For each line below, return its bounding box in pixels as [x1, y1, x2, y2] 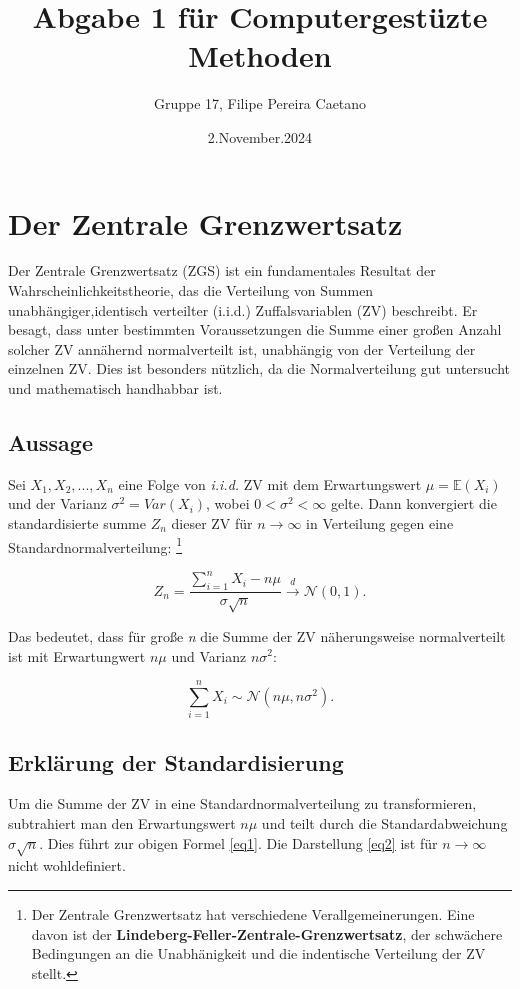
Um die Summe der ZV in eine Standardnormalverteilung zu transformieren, [8, 793, 477, 814]
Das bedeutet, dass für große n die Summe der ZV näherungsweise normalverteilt [8, 625, 506, 646]
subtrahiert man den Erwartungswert [8, 813, 236, 834]
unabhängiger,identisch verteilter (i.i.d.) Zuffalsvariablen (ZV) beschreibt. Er [8, 299, 478, 320]
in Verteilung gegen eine [306, 512, 454, 533]
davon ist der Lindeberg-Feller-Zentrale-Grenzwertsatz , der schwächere [31, 923, 503, 944]
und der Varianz [8, 493, 107, 514]
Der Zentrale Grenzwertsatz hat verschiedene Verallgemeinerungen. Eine [31, 903, 475, 924]
